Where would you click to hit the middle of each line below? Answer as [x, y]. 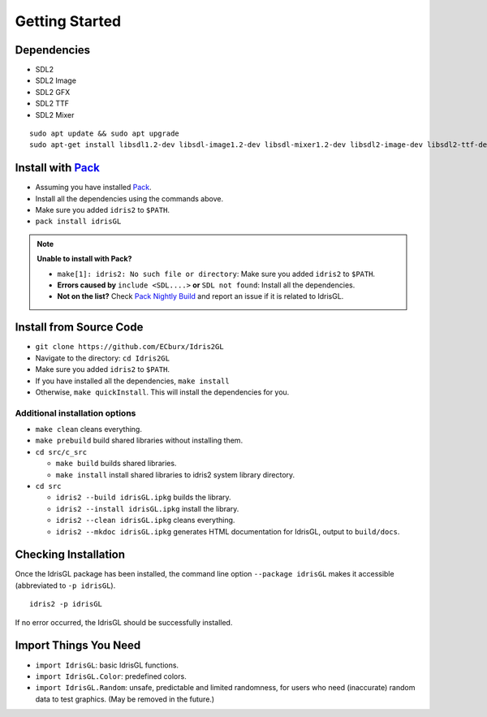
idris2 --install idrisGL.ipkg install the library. [147, 508]
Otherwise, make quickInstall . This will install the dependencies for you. [162, 392]
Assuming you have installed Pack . [93, 188]
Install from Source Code [79, 328]
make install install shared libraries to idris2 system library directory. [175, 474]
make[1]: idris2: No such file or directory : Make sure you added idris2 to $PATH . [216, 274]
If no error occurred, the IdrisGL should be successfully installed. [124, 622]
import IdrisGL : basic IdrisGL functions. [107, 665]
